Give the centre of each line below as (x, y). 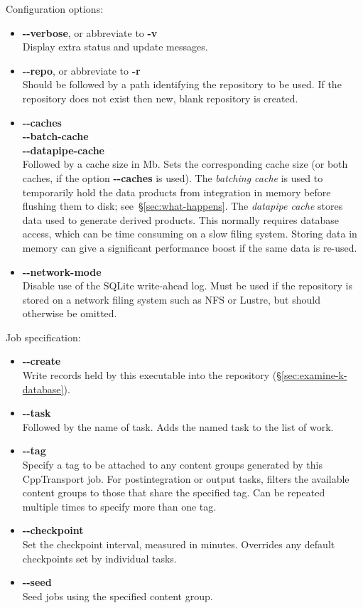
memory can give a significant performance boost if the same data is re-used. (190, 247)
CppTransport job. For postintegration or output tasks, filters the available (186, 478)
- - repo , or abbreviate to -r (81, 70)
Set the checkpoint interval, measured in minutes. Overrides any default (179, 544)
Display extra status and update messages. (115, 47)
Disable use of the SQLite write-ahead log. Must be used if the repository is (187, 286)
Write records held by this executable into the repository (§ (152, 375)
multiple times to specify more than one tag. (119, 506)
